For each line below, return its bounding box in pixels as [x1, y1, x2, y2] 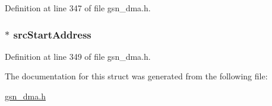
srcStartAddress [13, 27, 91, 41]
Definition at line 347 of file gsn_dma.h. [5, 2, 151, 14]
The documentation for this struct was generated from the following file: [5, 70, 268, 82]
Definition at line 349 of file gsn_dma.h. [5, 50, 151, 62]
